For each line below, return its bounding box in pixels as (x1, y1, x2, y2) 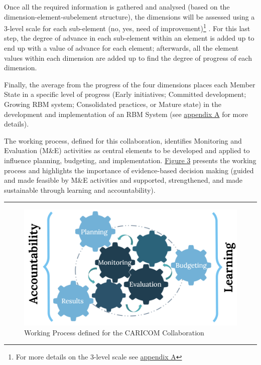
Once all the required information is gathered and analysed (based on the (4, 2, 230, 12)
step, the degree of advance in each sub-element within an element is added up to (4, 33, 254, 43)
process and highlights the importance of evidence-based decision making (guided (4, 165, 254, 175)
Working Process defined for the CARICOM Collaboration (24, 327, 204, 337)
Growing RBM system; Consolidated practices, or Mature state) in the (4, 99, 222, 109)
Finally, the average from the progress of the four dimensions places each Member (4, 79, 255, 89)
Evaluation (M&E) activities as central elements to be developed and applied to (4, 145, 250, 156)
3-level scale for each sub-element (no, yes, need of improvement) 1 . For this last (4, 22, 250, 33)
